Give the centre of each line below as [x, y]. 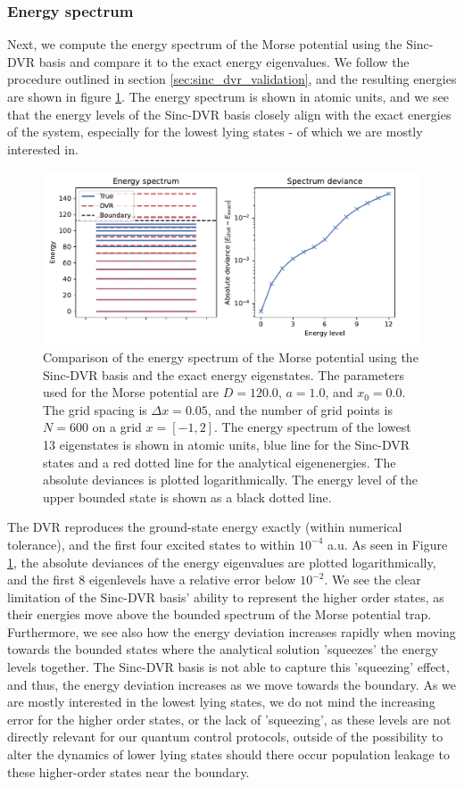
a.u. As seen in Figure [387, 544]
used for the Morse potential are [131, 392]
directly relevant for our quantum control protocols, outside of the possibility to [225, 737]
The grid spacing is [95, 409]
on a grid [117, 427]
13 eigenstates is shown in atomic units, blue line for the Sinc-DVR [227, 444]
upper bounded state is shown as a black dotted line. [187, 497]
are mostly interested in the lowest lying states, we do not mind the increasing [221, 702]
